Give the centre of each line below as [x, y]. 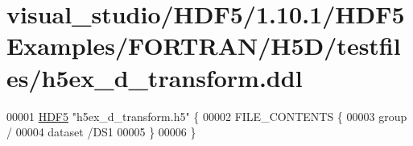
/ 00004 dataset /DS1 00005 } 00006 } [101, 132]
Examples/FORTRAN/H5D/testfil [204, 46]
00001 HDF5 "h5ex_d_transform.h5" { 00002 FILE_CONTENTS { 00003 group [207, 116]
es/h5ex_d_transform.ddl [155, 77]
